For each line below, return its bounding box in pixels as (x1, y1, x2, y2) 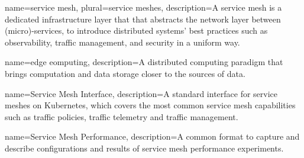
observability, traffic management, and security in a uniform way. (5, 36, 240, 48)
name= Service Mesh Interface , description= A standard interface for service (5, 87, 278, 99)
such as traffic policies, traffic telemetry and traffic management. (5, 110, 238, 122)
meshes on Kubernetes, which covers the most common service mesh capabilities (5, 99, 296, 111)
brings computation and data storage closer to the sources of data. (5, 67, 245, 79)
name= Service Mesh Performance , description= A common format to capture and (5, 130, 300, 143)
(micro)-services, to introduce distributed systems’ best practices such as (5, 24, 268, 37)
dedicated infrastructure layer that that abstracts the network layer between (5, 12, 281, 25)
